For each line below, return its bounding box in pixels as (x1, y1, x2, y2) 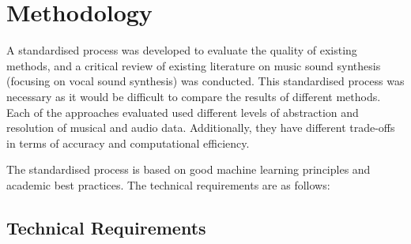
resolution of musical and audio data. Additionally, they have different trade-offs (6, 119, 395, 136)
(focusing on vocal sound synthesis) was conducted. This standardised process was (6, 73, 405, 89)
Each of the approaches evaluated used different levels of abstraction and (6, 103, 359, 120)
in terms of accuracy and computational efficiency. (6, 134, 250, 151)
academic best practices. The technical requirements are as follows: (6, 176, 330, 193)
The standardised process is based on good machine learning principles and (6, 161, 371, 178)
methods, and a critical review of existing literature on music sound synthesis (6, 57, 381, 73)
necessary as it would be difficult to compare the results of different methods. (6, 88, 381, 104)
